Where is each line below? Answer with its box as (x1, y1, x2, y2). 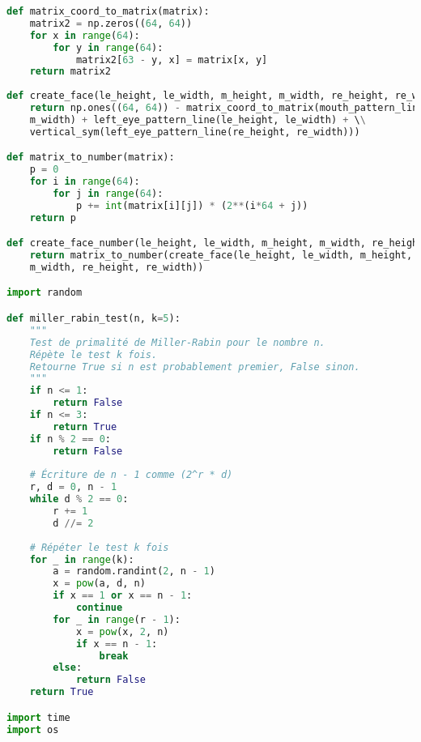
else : (53, 662, 83, 674)
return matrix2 (29, 66, 111, 78)
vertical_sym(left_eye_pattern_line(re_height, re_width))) (29, 126, 360, 138)
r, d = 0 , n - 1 (29, 481, 117, 493)
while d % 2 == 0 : (29, 493, 129, 505)
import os (6, 723, 59, 736)
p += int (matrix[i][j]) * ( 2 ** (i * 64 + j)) (75, 199, 308, 211)
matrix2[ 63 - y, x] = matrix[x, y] (75, 53, 268, 66)
